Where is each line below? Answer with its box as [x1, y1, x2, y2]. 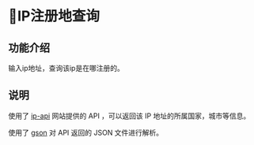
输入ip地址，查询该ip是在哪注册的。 [8, 64, 124, 72]
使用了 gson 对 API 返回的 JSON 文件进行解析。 [8, 128, 164, 137]
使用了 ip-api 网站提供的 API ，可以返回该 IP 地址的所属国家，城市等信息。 [8, 111, 251, 121]
